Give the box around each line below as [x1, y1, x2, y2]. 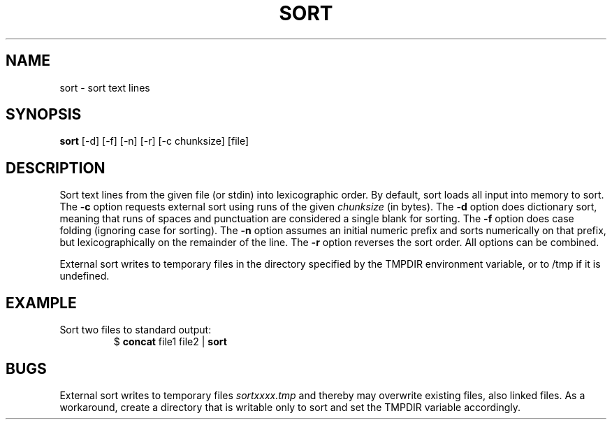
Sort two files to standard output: [59, 324, 212, 336]
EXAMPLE [6, 294, 77, 312]
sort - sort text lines [59, 81, 150, 94]
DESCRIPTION [6, 159, 105, 177]
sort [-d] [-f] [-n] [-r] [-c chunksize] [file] [59, 135, 249, 147]
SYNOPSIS [6, 106, 82, 124]
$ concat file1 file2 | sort [113, 336, 227, 348]
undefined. [59, 270, 110, 282]
